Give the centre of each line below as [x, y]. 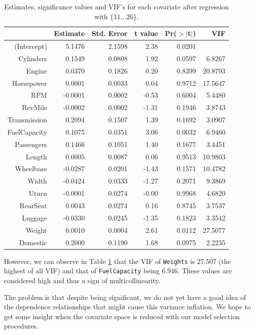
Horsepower [30, 83]
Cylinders [33, 58]
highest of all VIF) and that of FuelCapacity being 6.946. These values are [118, 271]
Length [36, 156]
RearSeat [33, 205]
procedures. [21, 326]
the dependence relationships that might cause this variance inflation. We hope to [127, 307]
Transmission [27, 120]
